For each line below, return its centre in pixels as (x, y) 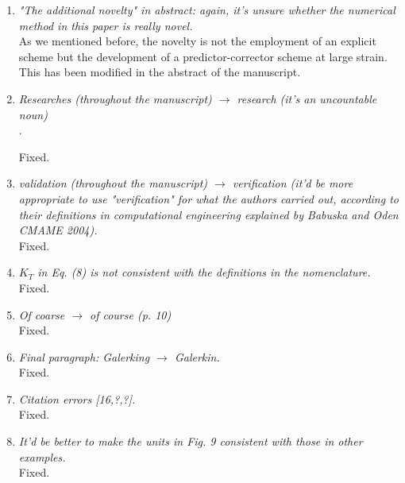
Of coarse (42, 314)
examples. (42, 456)
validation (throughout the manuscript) (113, 183)
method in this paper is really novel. (106, 25)
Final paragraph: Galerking (84, 356)
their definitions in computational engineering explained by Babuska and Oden (208, 214)
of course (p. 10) (131, 314)
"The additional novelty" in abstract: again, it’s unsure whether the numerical (207, 10)
